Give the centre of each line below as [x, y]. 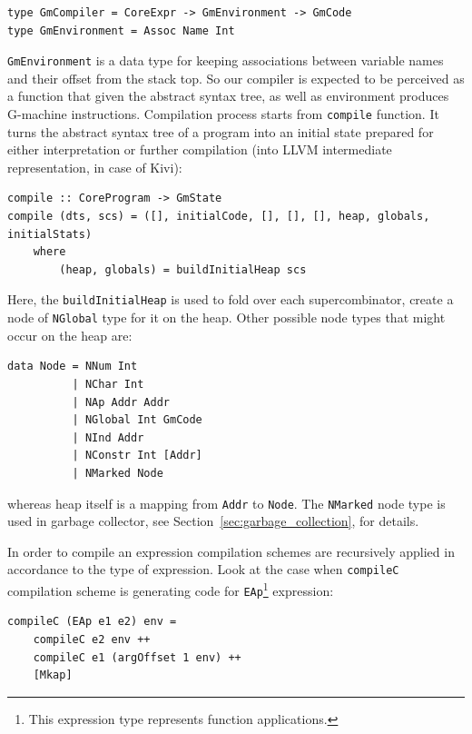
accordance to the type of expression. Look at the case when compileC [203, 569]
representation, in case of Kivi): [95, 167]
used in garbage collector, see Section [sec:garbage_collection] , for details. [213, 521]
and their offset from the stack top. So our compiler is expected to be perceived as [236, 78]
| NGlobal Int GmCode [137, 420]
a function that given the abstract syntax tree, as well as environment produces [228, 96]
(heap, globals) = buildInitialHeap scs [183, 269]
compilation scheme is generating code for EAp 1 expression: [171, 589]
